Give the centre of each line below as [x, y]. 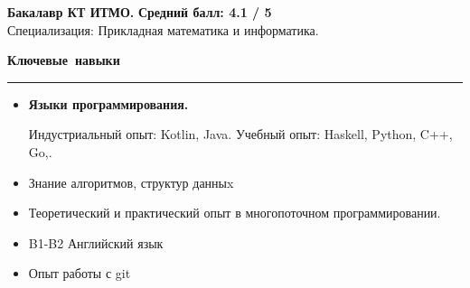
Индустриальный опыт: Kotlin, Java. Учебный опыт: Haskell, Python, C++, [240, 134]
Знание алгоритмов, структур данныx [131, 182]
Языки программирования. [108, 103]
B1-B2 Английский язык [96, 242]
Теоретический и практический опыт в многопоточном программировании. [235, 213]
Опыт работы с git [80, 273]
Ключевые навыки [64, 60]
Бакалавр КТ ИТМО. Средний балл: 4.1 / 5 [140, 12]
